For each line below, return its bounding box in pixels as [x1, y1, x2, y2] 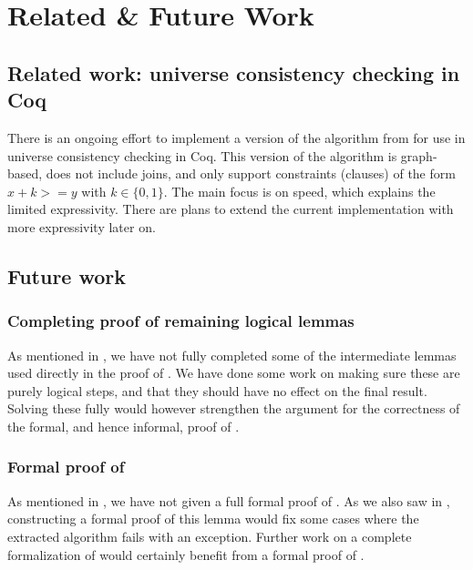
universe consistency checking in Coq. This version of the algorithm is [7, 146, 397, 165]
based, [7, 164, 43, 183]
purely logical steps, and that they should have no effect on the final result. [7, 381, 427, 400]
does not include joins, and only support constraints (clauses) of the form [46, 164, 456, 183]
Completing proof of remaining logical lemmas [7, 310, 355, 332]
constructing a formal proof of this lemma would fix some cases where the [7, 509, 419, 528]
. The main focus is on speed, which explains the [163, 181, 436, 200]
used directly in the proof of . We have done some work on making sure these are [7, 363, 460, 382]
